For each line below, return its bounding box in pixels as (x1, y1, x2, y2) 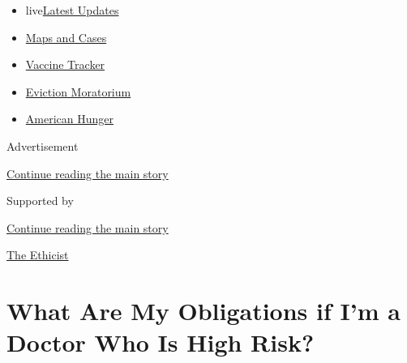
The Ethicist (6, 246, 69, 263)
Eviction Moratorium (25, 83, 131, 100)
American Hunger (25, 110, 114, 127)
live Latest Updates (25, 2, 119, 18)
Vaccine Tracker (25, 56, 105, 73)
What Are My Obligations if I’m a (6, 294, 401, 327)
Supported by (6, 192, 74, 209)
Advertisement (6, 137, 79, 154)
